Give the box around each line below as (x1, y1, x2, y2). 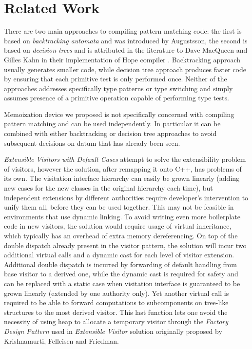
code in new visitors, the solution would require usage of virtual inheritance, (4, 221, 232, 231)
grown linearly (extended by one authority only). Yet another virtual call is (4, 288, 229, 298)
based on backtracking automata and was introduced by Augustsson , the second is (4, 35, 248, 45)
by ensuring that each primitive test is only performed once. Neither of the (4, 74, 227, 84)
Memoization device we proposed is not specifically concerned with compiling (4, 109, 234, 119)
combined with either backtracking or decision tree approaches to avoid (4, 128, 217, 138)
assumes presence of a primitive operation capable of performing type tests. (4, 93, 229, 103)
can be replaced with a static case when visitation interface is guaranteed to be (4, 278, 240, 288)
